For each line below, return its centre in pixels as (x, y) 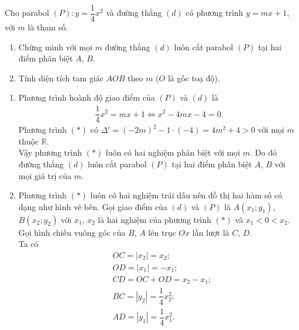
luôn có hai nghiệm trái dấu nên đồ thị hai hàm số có (186, 195)
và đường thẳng (134, 13)
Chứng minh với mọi (55, 47)
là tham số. (48, 27)
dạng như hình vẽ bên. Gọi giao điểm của (93, 206)
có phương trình (214, 13)
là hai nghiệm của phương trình (155, 219)
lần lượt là (211, 232)
